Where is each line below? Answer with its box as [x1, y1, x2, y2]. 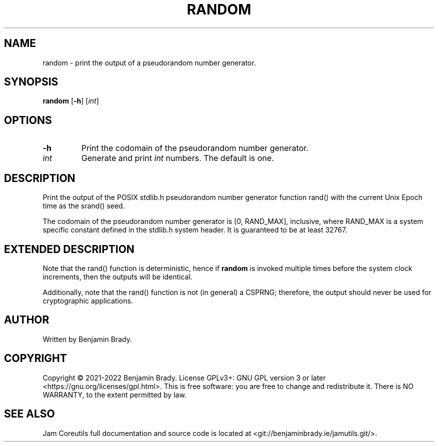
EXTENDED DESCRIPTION [4, 242, 134, 255]
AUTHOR [4, 313, 49, 326]
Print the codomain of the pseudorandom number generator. [81, 143, 308, 153]
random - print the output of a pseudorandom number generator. [42, 58, 256, 67]
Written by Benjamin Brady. [42, 334, 132, 343]
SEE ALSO [4, 407, 55, 420]
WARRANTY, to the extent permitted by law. [42, 390, 186, 399]
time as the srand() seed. [42, 201, 125, 210]
